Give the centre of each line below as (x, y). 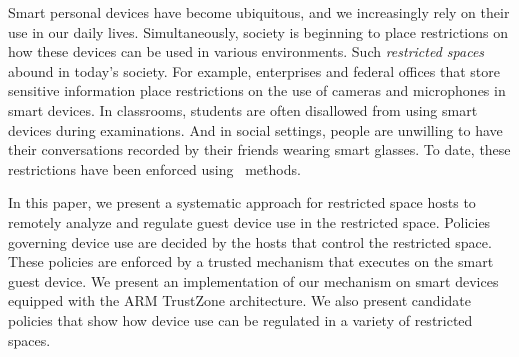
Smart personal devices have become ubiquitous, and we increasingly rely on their (259, 12)
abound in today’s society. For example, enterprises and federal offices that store (254, 70)
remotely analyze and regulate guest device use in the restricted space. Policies (249, 221)
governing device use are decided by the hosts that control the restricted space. (250, 241)
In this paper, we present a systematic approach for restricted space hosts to (242, 202)
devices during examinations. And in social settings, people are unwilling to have (255, 129)
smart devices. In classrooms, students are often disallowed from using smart (243, 109)
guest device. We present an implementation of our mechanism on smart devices (253, 280)
